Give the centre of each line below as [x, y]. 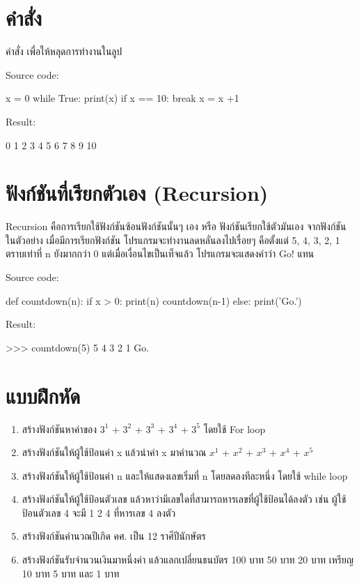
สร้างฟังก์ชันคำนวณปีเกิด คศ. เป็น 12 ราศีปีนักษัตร [114, 536]
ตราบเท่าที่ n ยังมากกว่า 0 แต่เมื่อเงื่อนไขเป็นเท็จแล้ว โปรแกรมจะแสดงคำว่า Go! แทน [160, 253]
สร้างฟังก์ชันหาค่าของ [59, 429]
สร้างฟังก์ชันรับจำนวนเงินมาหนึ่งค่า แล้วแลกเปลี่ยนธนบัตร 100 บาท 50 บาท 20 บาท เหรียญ [188, 560]
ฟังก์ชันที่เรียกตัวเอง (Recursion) [137, 193]
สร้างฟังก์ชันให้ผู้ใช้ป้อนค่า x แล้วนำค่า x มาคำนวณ [114, 452]
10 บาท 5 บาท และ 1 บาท [71, 573]
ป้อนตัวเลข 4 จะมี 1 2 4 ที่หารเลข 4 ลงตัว [99, 512]
